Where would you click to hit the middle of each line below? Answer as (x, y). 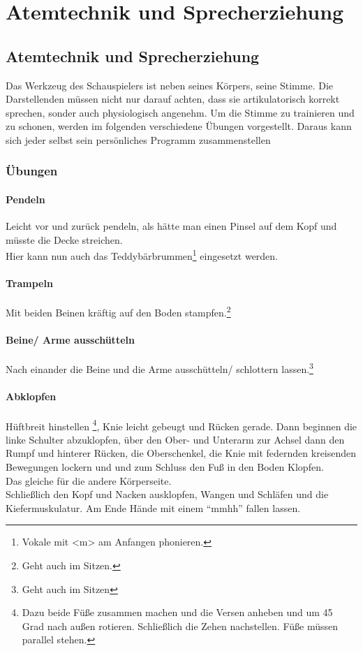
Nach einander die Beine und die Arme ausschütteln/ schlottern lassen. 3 (160, 368)
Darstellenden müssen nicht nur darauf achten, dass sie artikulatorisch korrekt (173, 99)
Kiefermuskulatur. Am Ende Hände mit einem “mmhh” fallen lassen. (153, 507)
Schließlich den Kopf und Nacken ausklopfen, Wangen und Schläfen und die (167, 494)
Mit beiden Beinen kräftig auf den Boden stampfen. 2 (118, 312)
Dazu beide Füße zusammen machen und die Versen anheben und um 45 (177, 612)
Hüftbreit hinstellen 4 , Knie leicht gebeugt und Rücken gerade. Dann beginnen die (181, 425)
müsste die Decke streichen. (64, 239)
